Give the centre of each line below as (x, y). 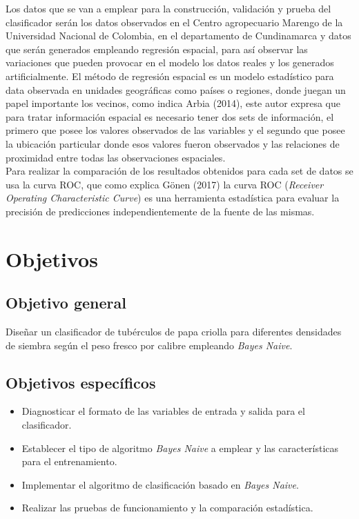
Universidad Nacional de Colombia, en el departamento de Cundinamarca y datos (178, 36)
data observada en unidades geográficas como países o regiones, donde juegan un (176, 89)
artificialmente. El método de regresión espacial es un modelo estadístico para (170, 76)
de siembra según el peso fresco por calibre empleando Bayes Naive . (149, 345)
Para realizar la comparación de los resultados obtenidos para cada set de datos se (179, 171)
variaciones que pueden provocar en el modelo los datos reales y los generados (170, 62)
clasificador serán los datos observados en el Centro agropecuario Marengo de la (174, 22)
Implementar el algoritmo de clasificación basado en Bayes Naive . (160, 484)
